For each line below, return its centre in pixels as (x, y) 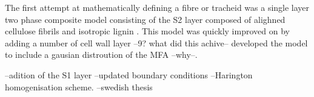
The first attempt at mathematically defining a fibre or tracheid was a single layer (157, 7)
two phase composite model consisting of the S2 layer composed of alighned (145, 19)
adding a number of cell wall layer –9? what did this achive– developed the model (156, 42)
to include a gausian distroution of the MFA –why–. (101, 55)
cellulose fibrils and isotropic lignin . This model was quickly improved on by (147, 31)
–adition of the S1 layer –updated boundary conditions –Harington (129, 74)
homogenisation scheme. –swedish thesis (79, 86)
